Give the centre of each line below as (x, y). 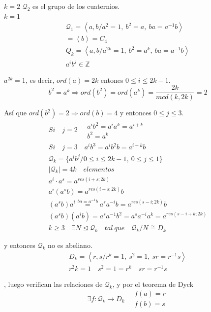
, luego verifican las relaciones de (53, 284)
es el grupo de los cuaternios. (76, 6)
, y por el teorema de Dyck (153, 284)
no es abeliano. (70, 245)
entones (112, 80)
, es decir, (40, 80)
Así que (15, 113)
